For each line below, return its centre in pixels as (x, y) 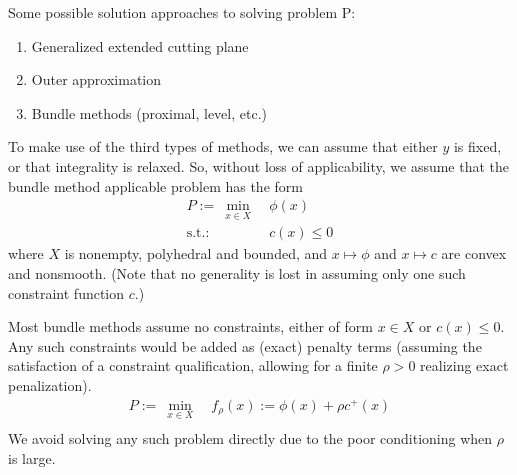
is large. (32, 457)
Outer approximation (96, 79)
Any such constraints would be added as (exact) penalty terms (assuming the (245, 345)
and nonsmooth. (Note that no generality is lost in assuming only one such (237, 273)
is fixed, (477, 146)
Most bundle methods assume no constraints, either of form (190, 326)
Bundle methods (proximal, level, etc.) (149, 112)
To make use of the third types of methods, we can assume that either (223, 146)
